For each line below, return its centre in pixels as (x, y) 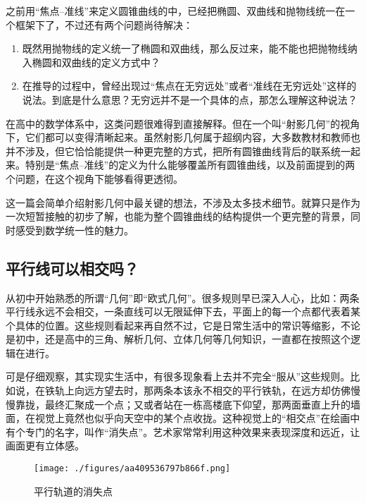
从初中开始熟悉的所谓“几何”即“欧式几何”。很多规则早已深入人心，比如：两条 (183, 297)
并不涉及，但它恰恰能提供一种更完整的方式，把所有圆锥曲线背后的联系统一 (178, 151)
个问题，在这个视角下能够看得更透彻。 (94, 178)
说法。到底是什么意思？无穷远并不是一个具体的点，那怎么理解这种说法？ (190, 99)
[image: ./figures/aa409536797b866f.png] (132, 469)
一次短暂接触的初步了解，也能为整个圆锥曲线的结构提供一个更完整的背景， (178, 216)
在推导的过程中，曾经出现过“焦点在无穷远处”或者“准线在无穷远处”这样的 (189, 86)
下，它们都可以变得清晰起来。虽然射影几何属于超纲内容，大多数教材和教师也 (183, 137)
